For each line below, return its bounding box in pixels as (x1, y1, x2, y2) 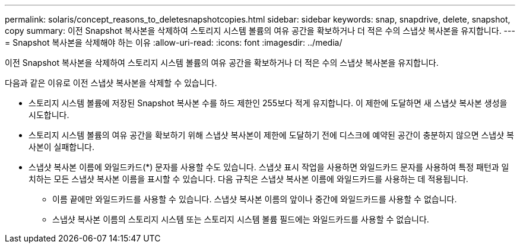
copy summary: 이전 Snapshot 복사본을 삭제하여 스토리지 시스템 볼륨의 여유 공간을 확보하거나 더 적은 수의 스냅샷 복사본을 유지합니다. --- (5, 26, 515, 36)
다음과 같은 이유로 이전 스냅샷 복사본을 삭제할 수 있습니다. (5, 78, 217, 88)
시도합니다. (28, 110, 69, 120)
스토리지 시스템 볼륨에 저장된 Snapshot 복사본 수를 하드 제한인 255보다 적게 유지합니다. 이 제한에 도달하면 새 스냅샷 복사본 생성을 (28, 98, 508, 108)
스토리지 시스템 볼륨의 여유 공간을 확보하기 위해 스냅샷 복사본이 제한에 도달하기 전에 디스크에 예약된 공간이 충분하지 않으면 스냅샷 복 (28, 130, 514, 140)
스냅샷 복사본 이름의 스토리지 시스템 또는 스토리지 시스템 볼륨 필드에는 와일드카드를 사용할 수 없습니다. (52, 214, 429, 224)
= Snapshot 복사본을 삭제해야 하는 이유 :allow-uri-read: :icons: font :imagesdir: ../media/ (5, 37, 343, 47)
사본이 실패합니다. (28, 142, 95, 152)
